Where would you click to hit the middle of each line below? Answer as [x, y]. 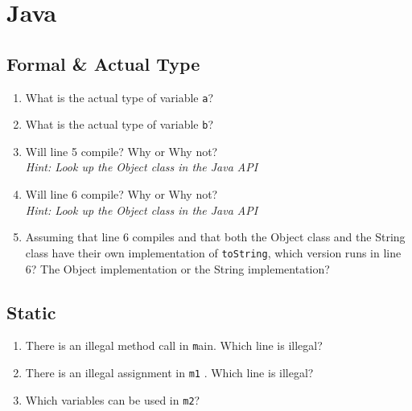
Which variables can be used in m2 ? [113, 399]
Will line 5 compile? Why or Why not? [122, 151]
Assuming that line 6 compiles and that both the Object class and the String [215, 237]
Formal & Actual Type [103, 63]
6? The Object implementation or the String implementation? [177, 268]
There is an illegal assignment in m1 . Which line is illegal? [169, 372]
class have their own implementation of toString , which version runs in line [213, 252]
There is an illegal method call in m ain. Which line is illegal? [174, 345]
